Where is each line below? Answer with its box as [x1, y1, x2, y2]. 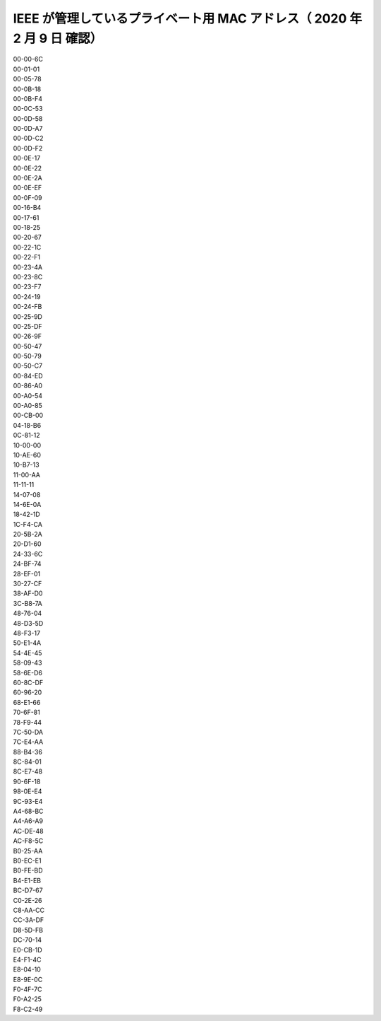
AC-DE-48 [13, 827, 44, 835]
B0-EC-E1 [13, 856, 42, 865]
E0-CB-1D [13, 945, 42, 954]
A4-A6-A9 [13, 817, 44, 825]
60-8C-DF [13, 678, 44, 687]
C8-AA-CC [13, 906, 45, 914]
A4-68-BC [13, 807, 44, 816]
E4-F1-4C [13, 955, 42, 964]
